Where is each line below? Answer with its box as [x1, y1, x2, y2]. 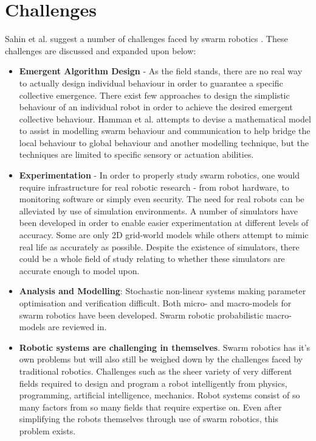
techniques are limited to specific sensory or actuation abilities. [19, 148, 254, 161]
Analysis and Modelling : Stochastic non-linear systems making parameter [19, 284, 306, 297]
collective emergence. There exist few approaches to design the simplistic [19, 88, 290, 101]
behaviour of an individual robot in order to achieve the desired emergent [19, 101, 293, 113]
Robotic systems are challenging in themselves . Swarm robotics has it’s [19, 340, 311, 353]
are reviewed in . [47, 320, 107, 333]
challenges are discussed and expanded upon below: [5, 44, 196, 57]
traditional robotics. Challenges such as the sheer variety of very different [19, 364, 292, 377]
